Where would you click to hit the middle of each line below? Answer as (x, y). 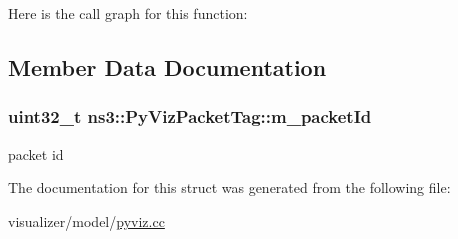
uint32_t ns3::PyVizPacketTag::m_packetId (190, 116)
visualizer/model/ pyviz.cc (86, 220)
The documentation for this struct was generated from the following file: (229, 187)
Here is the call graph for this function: (128, 13)
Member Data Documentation (167, 66)
